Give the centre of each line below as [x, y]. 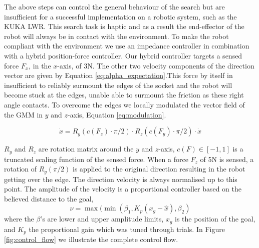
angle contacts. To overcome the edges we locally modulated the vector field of [124, 104]
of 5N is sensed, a [227, 159]
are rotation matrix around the [86, 149]
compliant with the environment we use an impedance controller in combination [127, 46]
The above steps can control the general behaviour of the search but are [114, 6]
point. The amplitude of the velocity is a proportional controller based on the [123, 189]
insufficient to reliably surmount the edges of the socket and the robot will [118, 85]
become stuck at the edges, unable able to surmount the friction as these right [124, 95]
